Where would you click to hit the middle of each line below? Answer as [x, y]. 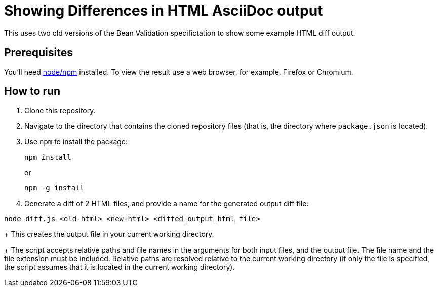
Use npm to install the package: [76, 142]
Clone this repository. [60, 111]
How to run [32, 91]
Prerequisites [38, 53]
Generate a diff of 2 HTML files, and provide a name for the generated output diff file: [167, 204]
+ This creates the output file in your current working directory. [109, 234]
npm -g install [54, 188]
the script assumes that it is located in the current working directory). [120, 267]
